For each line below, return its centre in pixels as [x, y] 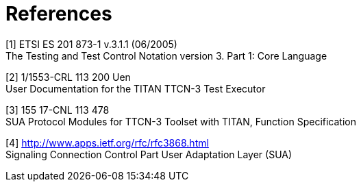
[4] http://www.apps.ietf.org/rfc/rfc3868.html [107, 142]
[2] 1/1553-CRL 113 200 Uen [68, 77]
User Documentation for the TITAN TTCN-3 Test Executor [136, 88]
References [59, 14]
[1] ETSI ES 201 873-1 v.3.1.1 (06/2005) [91, 44]
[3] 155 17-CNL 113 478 [58, 110]
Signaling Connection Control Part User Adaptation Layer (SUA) [149, 154]
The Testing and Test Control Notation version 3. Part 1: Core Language [166, 55]
